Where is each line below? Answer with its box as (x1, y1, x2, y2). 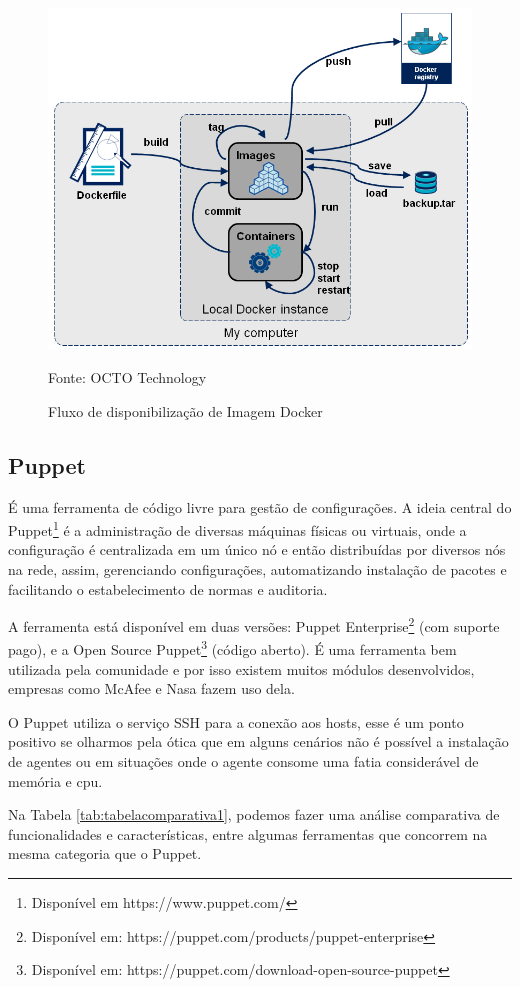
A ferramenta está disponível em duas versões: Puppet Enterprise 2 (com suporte (8, 613, 500, 636)
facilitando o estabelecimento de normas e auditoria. (8, 578, 328, 599)
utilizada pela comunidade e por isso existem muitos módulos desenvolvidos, (8, 658, 475, 679)
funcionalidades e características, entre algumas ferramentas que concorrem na (8, 823, 488, 844)
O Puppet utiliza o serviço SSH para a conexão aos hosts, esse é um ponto (8, 711, 464, 732)
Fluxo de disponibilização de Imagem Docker (48, 400, 323, 421)
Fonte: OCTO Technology (48, 367, 207, 388)
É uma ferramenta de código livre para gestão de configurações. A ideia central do (8, 496, 512, 517)
